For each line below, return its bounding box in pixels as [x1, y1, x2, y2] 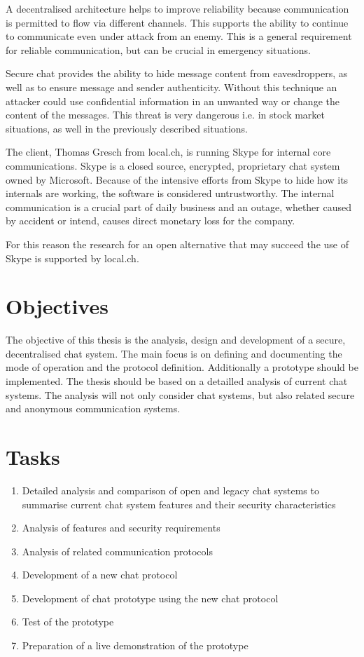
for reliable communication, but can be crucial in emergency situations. [6, 42, 311, 57]
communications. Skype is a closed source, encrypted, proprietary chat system [6, 158, 340, 172]
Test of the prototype [22, 614, 114, 629]
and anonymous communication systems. [6, 401, 181, 416]
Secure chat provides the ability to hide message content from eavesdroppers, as [6, 66, 348, 81]
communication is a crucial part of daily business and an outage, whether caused [6, 199, 352, 214]
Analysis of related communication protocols [22, 543, 213, 558]
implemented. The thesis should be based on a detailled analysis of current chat [6, 374, 348, 388]
